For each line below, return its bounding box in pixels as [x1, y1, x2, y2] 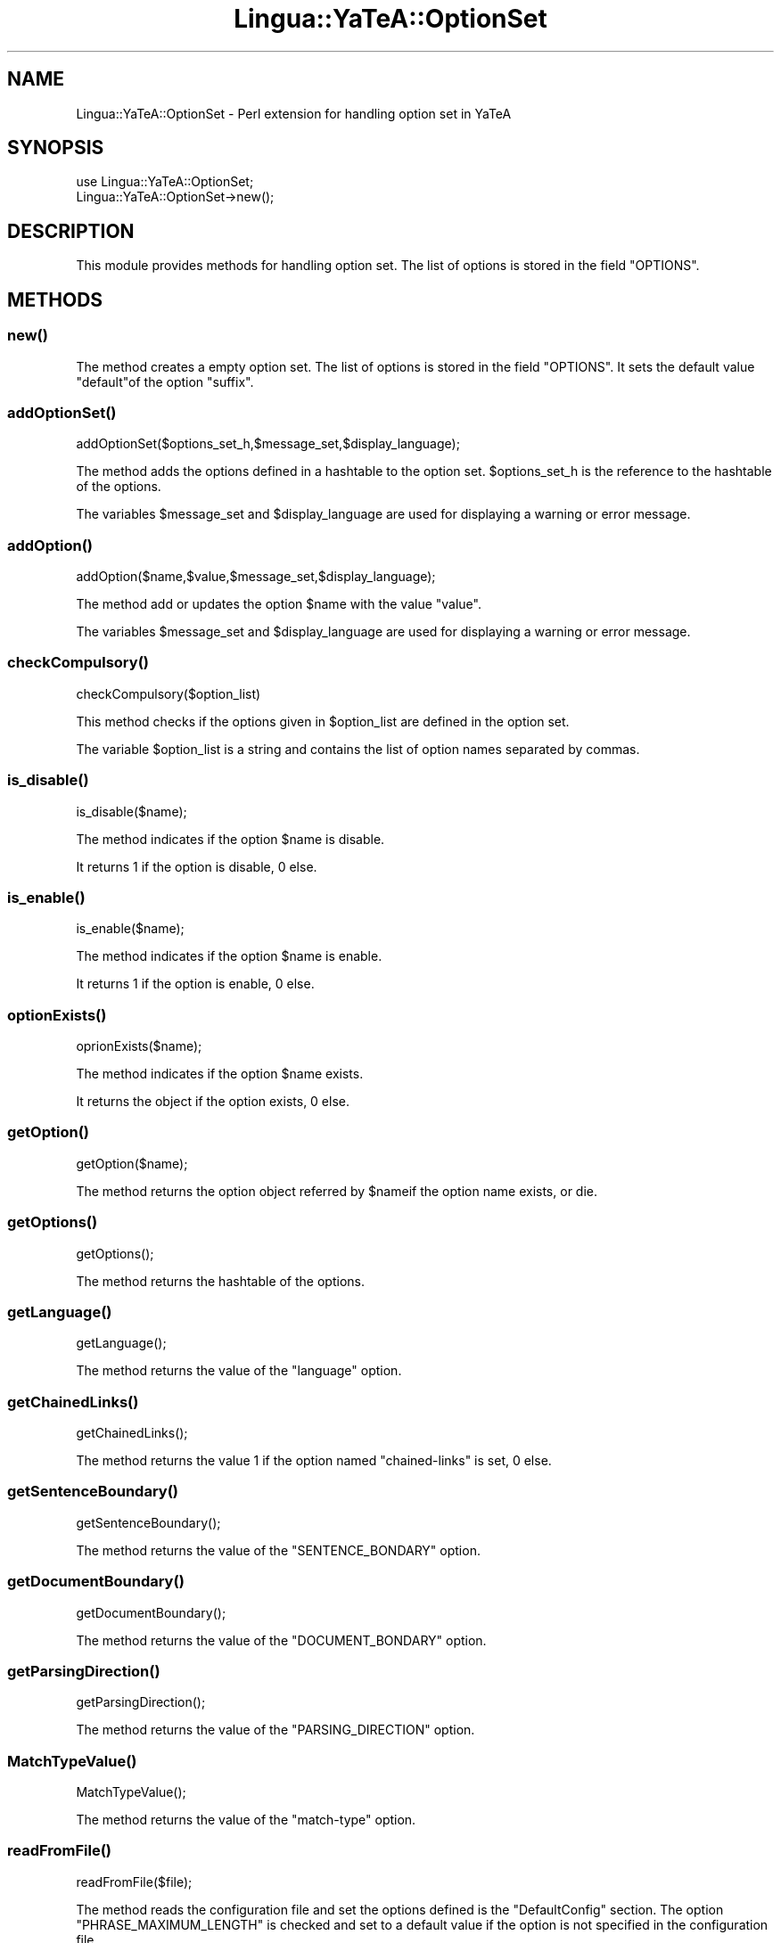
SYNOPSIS [7, 136, 104, 160]
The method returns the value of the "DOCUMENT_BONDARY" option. [76, 1632, 487, 1648]
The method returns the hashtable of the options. [76, 1273, 365, 1289]
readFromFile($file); [76, 1873, 193, 1890]
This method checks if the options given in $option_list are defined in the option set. [76, 713, 570, 729]
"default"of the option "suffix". [76, 373, 254, 389]
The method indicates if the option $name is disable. [76, 831, 385, 847]
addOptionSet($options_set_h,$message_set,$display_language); [76, 436, 460, 452]
